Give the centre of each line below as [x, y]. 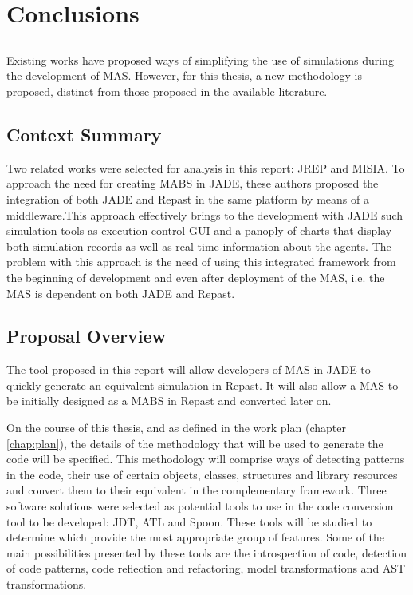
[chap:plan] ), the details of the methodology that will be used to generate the [195, 443]
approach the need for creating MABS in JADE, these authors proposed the [193, 183]
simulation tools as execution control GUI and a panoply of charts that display [199, 230]
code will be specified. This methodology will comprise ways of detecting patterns [206, 459]
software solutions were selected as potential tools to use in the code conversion [200, 506]
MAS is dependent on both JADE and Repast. [121, 293]
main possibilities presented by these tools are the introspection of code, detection [206, 552]
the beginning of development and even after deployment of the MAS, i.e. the [196, 277]
